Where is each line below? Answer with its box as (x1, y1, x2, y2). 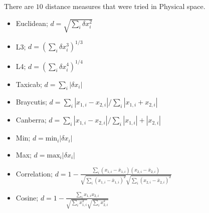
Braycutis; (16, 96, 47, 107)
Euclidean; (16, 17, 48, 28)
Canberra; (16, 114, 47, 125)
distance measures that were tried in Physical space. (45, 1, 205, 11)
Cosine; (16, 192, 39, 202)
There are (4, 1, 34, 11)
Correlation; (16, 168, 53, 178)
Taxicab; (16, 78, 42, 89)
